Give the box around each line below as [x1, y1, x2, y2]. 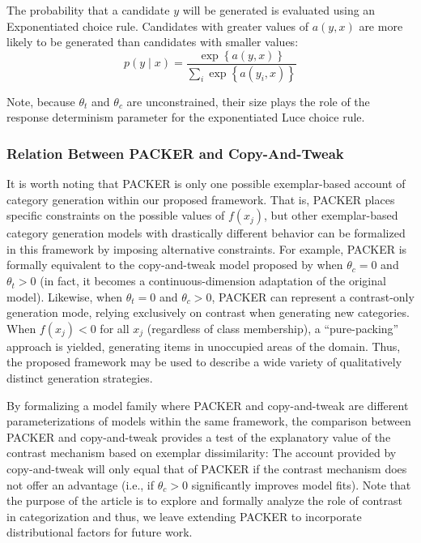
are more [359, 17, 403, 34]
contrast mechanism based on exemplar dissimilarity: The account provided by [6, 444, 397, 461]
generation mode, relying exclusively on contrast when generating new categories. [6, 304, 410, 321]
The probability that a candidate [6, 2, 170, 18]
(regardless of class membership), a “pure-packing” [147, 319, 399, 336]
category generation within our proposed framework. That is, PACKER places [6, 190, 395, 207]
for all [100, 319, 130, 336]
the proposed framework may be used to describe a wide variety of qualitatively [6, 353, 402, 370]
